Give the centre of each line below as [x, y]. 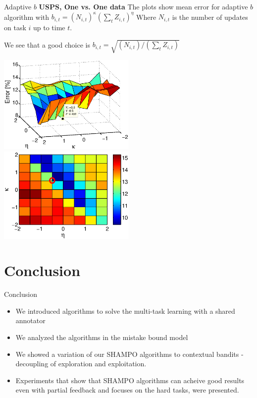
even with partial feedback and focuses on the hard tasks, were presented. [127, 390]
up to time [49, 28]
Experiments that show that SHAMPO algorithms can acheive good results [130, 380]
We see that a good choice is [47, 44]
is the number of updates [210, 17]
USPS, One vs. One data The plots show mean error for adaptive [143, 6]
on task [15, 28]
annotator [30, 320]
